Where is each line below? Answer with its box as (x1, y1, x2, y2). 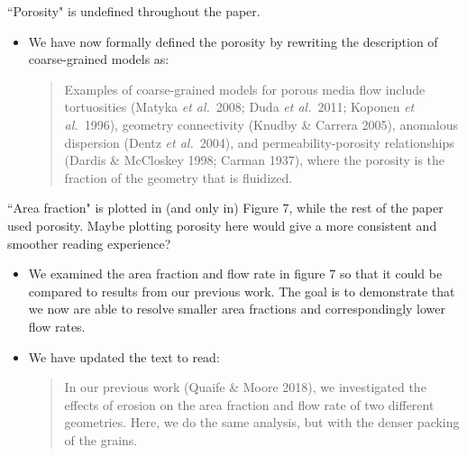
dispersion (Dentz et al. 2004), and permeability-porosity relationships (64, 132, 454, 151)
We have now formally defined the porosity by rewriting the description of (28, 32, 438, 50)
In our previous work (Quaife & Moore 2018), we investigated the (64, 378, 426, 397)
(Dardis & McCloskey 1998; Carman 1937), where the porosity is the (64, 150, 445, 169)
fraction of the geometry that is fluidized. (64, 168, 293, 187)
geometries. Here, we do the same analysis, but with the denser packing (64, 413, 460, 432)
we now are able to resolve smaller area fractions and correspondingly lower (28, 299, 445, 318)
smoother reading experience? (7, 233, 171, 252)
